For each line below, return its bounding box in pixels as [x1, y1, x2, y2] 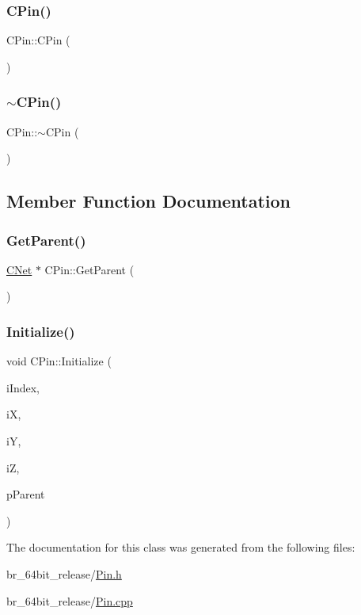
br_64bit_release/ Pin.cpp [6, 592, 133, 609]
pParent [6, 486, 45, 502]
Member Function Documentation [6, 189, 291, 213]
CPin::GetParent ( [44, 261, 135, 277]
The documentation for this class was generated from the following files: [6, 539, 355, 556]
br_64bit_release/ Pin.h [6, 565, 122, 582]
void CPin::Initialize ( [6, 353, 112, 369]
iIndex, [6, 379, 40, 395]
